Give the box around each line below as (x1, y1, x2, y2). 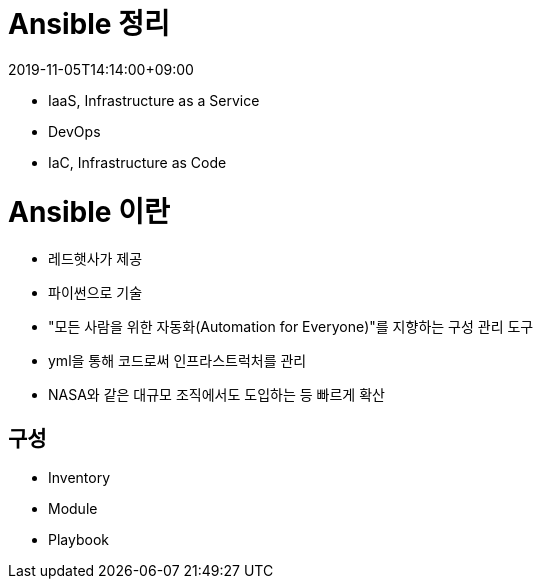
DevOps (48, 122, 101, 140)
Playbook (48, 531, 109, 549)
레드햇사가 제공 (48, 250, 143, 268)
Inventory (48, 469, 111, 487)
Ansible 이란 (8, 194, 170, 229)
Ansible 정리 (8, 7, 170, 41)
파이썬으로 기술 (48, 284, 143, 302)
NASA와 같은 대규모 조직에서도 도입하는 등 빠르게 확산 (48, 386, 385, 404)
